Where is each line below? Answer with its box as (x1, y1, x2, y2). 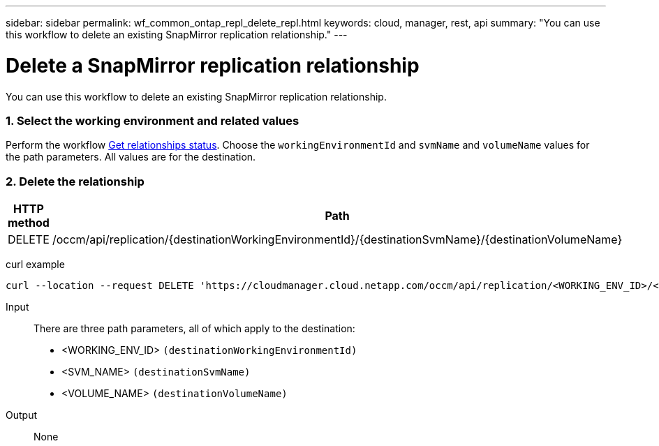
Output (6, 409, 37, 421)
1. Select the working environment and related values (6, 113, 299, 128)
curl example (6, 258, 65, 270)
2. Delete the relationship (6, 174, 145, 188)
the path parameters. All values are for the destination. (6, 151, 256, 163)
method (8, 216, 50, 230)
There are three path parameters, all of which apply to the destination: (34, 322, 355, 334)
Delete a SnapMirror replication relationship (6, 53, 420, 77)
